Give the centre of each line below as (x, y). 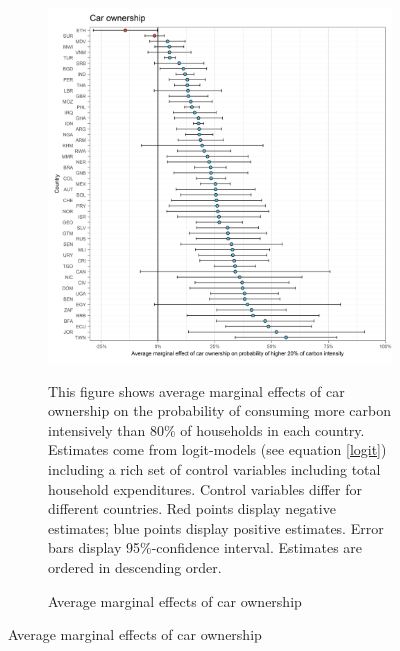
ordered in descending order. (135, 567)
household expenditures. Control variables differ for (205, 488)
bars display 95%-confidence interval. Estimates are (205, 547)
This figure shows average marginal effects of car (196, 390)
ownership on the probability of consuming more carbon (219, 410)
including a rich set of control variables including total (214, 469)
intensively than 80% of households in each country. (206, 429)
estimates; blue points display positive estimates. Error (216, 527)
